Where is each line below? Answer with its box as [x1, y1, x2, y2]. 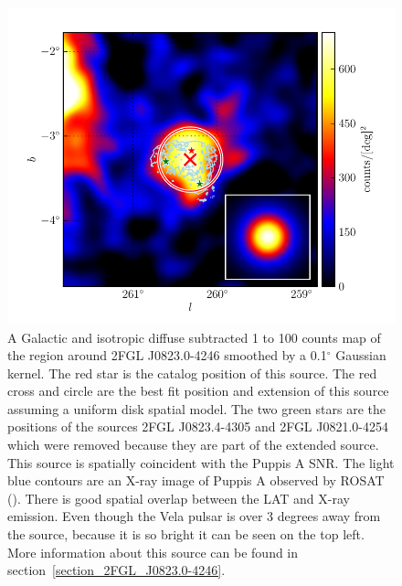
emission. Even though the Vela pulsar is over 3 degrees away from [7, 506, 381, 526]
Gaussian [335, 346, 386, 365]
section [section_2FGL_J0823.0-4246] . [7, 560, 226, 580]
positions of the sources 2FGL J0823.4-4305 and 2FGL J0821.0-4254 [7, 417, 389, 436]
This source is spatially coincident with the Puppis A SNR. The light [7, 453, 395, 472]
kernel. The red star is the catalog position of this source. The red [7, 363, 377, 382]
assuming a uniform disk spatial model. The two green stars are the [7, 399, 386, 418]
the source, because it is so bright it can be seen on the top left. [7, 525, 365, 544]
